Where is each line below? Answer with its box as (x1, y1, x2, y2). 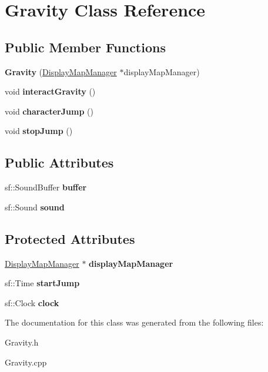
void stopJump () (5, 125, 73, 137)
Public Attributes (5, 153, 114, 172)
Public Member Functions (5, 38, 166, 56)
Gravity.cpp (5, 356, 47, 368)
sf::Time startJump (5, 277, 80, 289)
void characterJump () (5, 105, 93, 117)
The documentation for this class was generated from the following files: (5, 316, 264, 329)
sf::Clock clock (5, 296, 59, 309)
